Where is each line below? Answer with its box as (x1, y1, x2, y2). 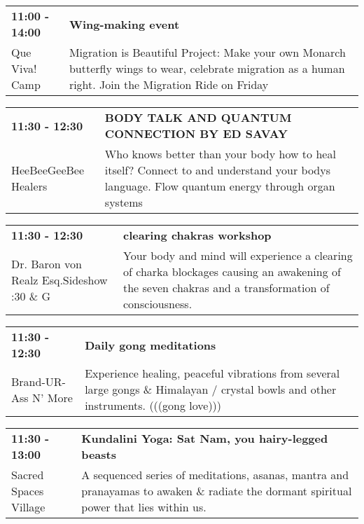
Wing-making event (69, 15, 180, 32)
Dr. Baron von (11, 255, 82, 272)
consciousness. (123, 296, 192, 312)
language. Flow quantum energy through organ (104, 178, 335, 194)
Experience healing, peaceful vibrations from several (85, 365, 340, 381)
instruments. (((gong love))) (85, 397, 222, 413)
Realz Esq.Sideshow (11, 271, 108, 288)
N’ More (31, 389, 73, 406)
